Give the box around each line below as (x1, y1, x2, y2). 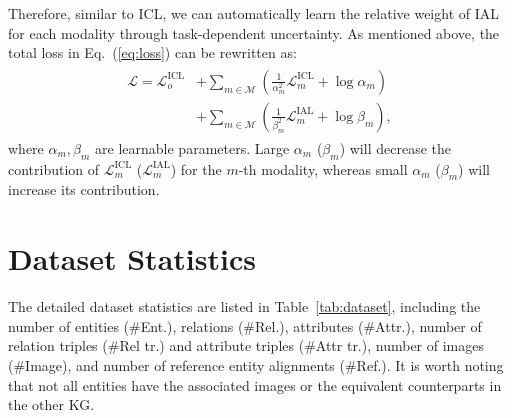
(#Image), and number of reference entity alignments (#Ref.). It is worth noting (8, 354, 504, 375)
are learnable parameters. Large (95, 137, 290, 158)
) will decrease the (339, 137, 451, 158)
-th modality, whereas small (238, 158, 408, 179)
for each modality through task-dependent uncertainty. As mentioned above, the (8, 22, 500, 43)
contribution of (8, 158, 100, 179)
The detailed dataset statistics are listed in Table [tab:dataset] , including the (8, 296, 481, 317)
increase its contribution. (8, 179, 160, 200)
